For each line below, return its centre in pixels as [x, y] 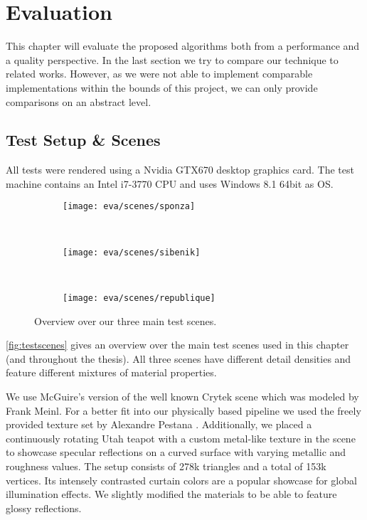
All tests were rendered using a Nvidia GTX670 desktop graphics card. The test [180, 170]
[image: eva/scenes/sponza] [129, 207]
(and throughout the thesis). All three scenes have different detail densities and [179, 358]
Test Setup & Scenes [83, 140]
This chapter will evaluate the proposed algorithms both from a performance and [183, 46]
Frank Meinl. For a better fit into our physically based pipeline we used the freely [183, 410]
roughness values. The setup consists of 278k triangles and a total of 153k [166, 466]
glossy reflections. [44, 508]
